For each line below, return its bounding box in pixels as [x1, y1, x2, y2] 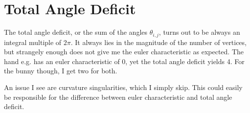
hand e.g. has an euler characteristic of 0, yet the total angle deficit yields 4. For [4, 56, 245, 66]
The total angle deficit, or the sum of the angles [4, 27, 148, 37]
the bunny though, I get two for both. [4, 66, 117, 76]
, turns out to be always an [159, 27, 240, 37]
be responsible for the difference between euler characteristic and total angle [4, 91, 232, 102]
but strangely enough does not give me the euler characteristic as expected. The [4, 46, 244, 57]
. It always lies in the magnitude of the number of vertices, [70, 37, 247, 47]
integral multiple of [4, 37, 62, 47]
